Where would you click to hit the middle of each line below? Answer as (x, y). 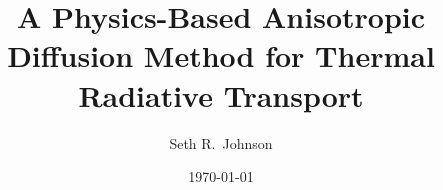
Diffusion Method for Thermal (221, 55)
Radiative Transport (221, 94)
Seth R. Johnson (221, 142)
